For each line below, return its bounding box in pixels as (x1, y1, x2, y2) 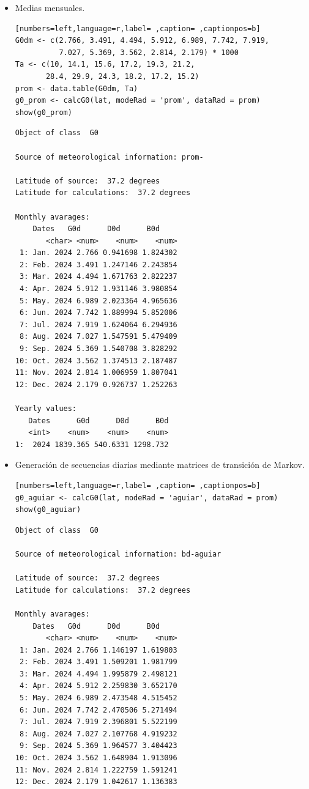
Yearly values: (15, 404, 77, 413)
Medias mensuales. (15, 1, 85, 13)
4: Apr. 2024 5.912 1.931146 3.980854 (19, 284, 177, 294)
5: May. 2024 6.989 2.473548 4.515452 (19, 694, 177, 703)
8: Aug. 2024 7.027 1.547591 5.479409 (19, 332, 177, 341)
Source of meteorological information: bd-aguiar (15, 549, 222, 558)
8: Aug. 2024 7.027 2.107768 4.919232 (19, 729, 177, 738)
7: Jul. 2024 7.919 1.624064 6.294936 (19, 320, 177, 329)
